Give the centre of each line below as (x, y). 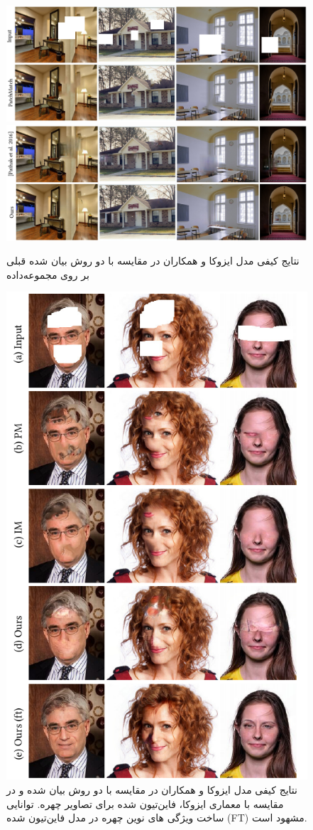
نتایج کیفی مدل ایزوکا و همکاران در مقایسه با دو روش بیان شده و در (152, 789)
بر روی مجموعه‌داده (48, 274)
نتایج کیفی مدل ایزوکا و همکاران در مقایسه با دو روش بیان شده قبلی (153, 261)
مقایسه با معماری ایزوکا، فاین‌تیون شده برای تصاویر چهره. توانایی (145, 803)
